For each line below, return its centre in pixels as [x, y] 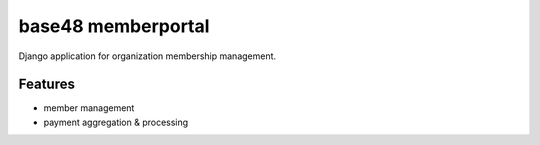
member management [89, 108]
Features [46, 84]
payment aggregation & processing [116, 122]
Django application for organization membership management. [147, 56]
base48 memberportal [114, 26]
